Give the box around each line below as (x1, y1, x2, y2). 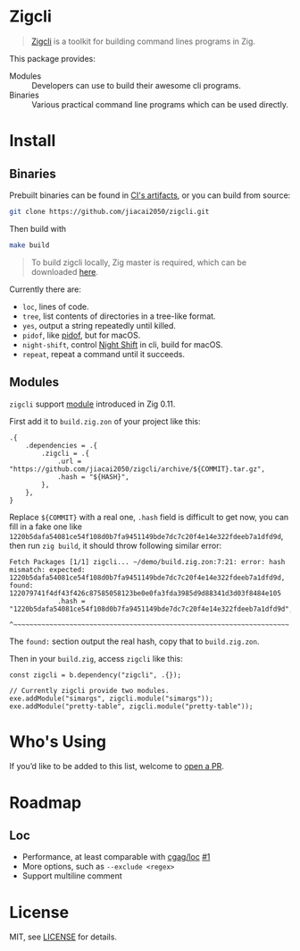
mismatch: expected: (9, 565, 87, 574)
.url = (56, 457, 82, 466)
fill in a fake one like (9, 521, 83, 532)
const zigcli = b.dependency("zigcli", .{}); (9, 670, 181, 680)
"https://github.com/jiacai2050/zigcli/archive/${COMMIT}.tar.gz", (9, 464, 266, 474)
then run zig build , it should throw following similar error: (9, 540, 222, 551)
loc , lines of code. (21, 301, 89, 312)
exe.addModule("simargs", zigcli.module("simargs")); (9, 694, 214, 703)
